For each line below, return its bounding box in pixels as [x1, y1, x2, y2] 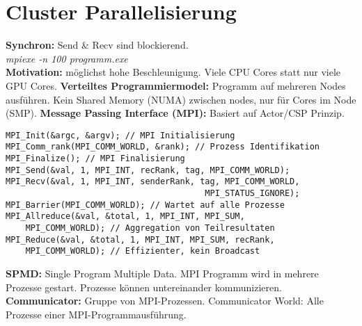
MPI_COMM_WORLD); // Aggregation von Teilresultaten [25, 222, 275, 233]
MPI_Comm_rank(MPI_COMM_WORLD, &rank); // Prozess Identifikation [6, 142, 320, 152]
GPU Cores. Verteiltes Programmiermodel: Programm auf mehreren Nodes [6, 78, 346, 92]
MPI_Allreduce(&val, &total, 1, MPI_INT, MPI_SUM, [6, 211, 245, 222]
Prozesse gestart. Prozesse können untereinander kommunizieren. [6, 279, 282, 294]
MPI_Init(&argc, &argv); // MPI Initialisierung [6, 130, 235, 140]
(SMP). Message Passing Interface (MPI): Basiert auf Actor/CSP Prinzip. [6, 106, 345, 120]
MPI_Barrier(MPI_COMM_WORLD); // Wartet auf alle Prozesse [6, 199, 285, 210]
